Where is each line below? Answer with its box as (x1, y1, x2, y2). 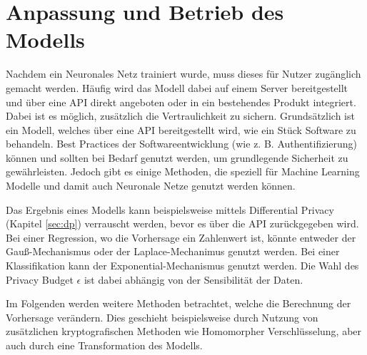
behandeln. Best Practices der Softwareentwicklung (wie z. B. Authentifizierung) (6, 136, 358, 151)
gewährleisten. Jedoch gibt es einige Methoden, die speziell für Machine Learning (6, 164, 360, 179)
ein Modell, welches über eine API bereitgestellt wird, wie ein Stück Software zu (6, 122, 356, 137)
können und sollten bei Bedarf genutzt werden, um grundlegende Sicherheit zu (6, 150, 348, 165)
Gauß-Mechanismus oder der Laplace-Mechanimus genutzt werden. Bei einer (6, 244, 340, 259)
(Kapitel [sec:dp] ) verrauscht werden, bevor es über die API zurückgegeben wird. (6, 216, 359, 231)
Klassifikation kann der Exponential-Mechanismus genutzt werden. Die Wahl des (6, 258, 359, 273)
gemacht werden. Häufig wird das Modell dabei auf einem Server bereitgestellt (6, 80, 348, 95)
